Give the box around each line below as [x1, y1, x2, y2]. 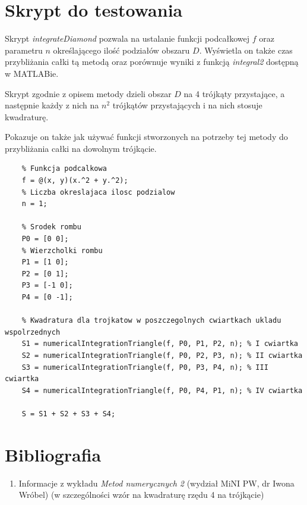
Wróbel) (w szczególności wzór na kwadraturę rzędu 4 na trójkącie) [18, 488, 264, 501]
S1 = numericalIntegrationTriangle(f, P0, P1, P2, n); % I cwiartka [21, 339, 298, 348]
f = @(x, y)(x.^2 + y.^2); [21, 176, 128, 185]
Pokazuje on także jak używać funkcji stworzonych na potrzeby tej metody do [5, 130, 288, 143]
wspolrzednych [5, 328, 61, 336]
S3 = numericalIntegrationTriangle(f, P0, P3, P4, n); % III [21, 363, 268, 372]
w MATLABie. [5, 67, 59, 79]
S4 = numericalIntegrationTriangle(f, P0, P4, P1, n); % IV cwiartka [21, 386, 303, 395]
